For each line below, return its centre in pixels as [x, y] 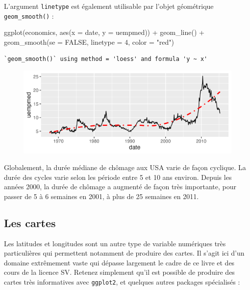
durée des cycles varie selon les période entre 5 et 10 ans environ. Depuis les [118, 177]
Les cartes [30, 222]
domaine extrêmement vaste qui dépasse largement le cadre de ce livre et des [119, 262]
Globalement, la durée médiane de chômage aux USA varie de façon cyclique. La [125, 167]
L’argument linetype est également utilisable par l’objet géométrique [109, 6]
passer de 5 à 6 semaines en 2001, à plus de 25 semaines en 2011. [101, 196]
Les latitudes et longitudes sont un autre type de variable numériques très [115, 243]
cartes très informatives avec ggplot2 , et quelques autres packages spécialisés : [122, 281]
